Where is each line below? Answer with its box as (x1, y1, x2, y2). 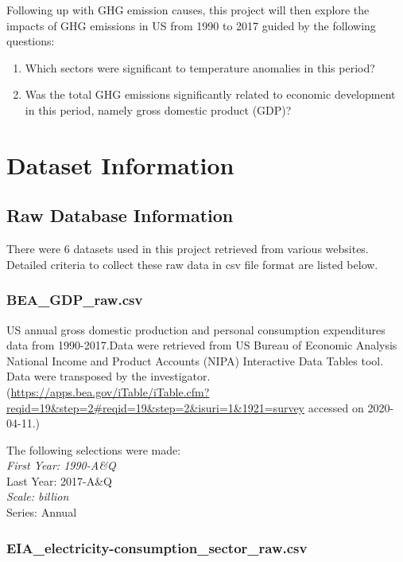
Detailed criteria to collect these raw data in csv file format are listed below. (6, 256, 378, 272)
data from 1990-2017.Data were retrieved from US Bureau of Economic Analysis (6, 337, 397, 353)
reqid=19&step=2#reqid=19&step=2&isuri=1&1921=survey (6, 399, 305, 416)
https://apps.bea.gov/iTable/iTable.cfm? (10, 383, 210, 400)
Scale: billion (6, 488, 69, 505)
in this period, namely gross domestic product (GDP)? (25, 101, 292, 118)
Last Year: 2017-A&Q (6, 472, 112, 489)
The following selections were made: (6, 441, 181, 458)
